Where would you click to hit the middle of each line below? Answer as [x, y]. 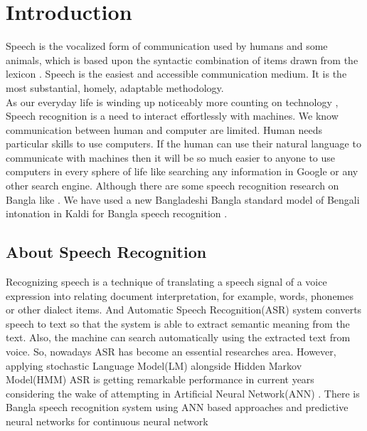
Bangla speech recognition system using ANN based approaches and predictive [177, 407]
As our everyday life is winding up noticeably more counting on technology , [172, 102]
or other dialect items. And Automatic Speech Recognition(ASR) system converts [184, 310]
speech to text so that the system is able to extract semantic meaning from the [178, 323]
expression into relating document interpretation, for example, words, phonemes [180, 295]
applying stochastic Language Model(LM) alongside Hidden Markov [154, 365]
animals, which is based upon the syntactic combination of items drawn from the [182, 59]
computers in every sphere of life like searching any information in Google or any [182, 171]
